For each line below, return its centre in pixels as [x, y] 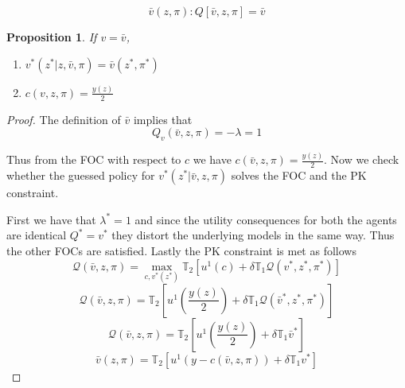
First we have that [51, 219]
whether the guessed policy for [81, 175]
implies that [163, 119]
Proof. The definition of [64, 119]
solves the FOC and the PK [299, 175]
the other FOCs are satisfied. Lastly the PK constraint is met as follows [181, 251]
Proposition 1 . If [52, 37]
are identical [37, 235]
